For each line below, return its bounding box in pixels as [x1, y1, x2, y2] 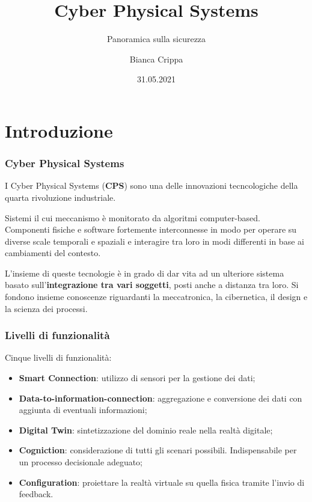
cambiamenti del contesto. [5, 246, 101, 259]
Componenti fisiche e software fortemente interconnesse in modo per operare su [5, 223, 297, 236]
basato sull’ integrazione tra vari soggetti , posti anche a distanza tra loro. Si [5, 278, 299, 291]
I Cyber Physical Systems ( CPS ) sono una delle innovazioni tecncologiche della [5, 179, 298, 192]
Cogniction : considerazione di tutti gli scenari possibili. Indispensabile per [19, 444, 297, 456]
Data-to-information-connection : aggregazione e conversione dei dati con [19, 391, 302, 404]
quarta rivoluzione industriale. [5, 191, 116, 203]
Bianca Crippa [129, 52, 183, 65]
